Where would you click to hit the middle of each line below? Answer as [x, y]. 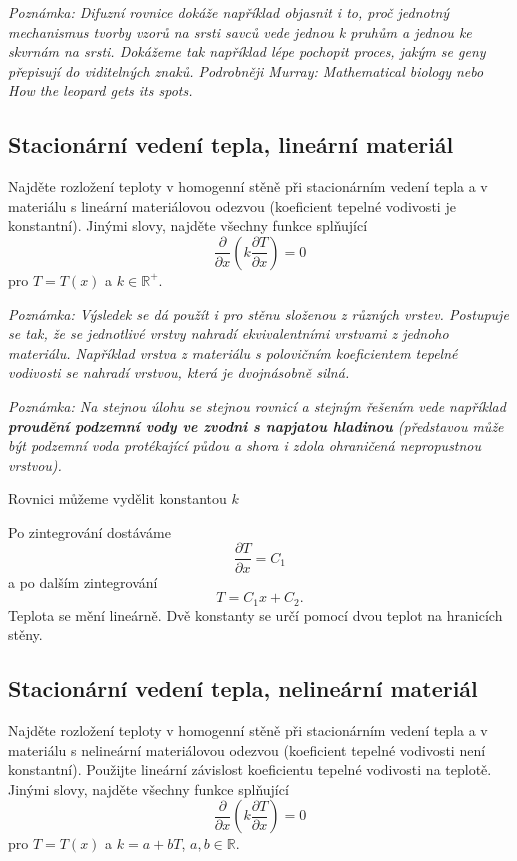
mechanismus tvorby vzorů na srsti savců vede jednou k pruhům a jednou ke [240, 31]
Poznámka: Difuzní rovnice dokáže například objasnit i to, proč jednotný [229, 12]
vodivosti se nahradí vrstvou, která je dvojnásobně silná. [179, 372]
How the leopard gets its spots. [100, 90]
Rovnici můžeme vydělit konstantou [117, 498]
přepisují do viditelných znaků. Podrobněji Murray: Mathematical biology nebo [246, 70]
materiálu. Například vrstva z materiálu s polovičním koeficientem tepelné [233, 352]
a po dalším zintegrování [83, 581]
